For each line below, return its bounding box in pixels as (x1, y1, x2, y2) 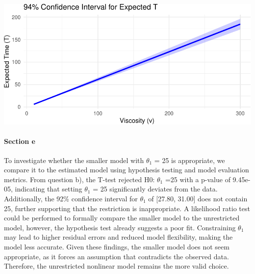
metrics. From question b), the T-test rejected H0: (4, 174, 155, 184)
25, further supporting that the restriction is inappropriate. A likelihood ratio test (4, 203, 250, 213)
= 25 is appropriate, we (154, 155, 225, 165)
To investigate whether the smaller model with (4, 155, 144, 165)
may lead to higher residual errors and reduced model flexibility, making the (4, 232, 233, 242)
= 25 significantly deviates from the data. (93, 184, 218, 194)
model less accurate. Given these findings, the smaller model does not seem (4, 242, 229, 251)
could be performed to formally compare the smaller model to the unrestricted (4, 213, 240, 223)
